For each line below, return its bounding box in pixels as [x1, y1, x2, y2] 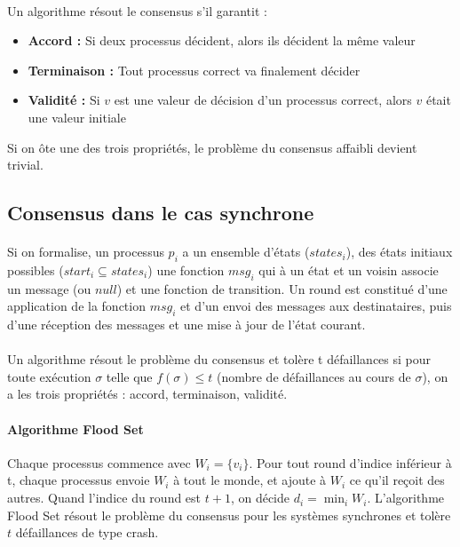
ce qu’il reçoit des [349, 471, 445, 489]
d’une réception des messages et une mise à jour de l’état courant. [7, 315, 366, 334]
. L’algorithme [367, 488, 445, 507]
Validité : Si [28, 91, 100, 109]
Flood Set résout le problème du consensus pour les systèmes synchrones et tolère [7, 505, 451, 524]
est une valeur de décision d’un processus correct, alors [114, 91, 412, 109]
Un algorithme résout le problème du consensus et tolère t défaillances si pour [7, 350, 432, 369]
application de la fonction [7, 297, 146, 315]
